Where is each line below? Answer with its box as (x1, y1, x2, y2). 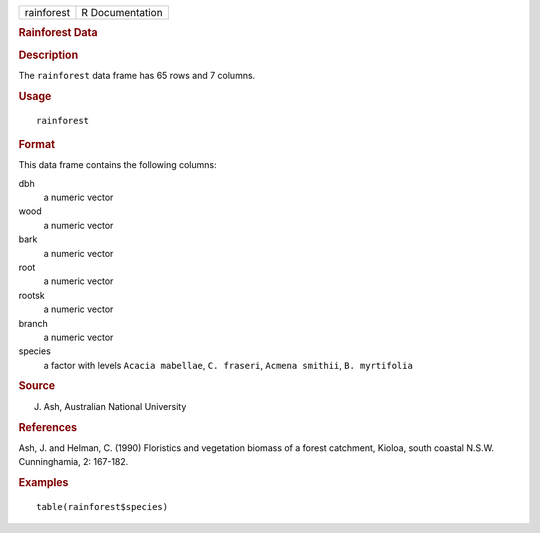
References (18, 420, 78, 434)
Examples (18, 475, 69, 489)
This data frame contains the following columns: (18, 159, 217, 171)
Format (18, 137, 55, 151)
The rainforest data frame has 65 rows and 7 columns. (18, 69, 256, 81)
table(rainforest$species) (36, 501, 169, 512)
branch (18, 317, 49, 329)
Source (18, 379, 56, 393)
